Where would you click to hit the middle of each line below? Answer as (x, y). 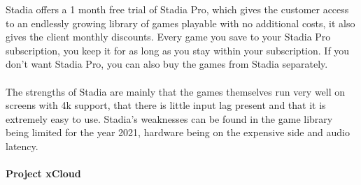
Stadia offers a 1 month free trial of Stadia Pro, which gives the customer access (177, 9)
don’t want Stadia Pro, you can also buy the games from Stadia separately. (167, 64)
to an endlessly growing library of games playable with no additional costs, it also (180, 23)
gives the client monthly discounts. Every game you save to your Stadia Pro (168, 37)
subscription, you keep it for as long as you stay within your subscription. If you (178, 50)
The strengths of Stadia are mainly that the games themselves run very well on (176, 91)
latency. (22, 146)
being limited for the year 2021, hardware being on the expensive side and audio (178, 132)
